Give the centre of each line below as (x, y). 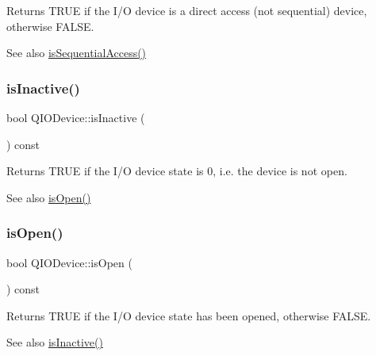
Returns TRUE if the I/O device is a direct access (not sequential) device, (187, 10)
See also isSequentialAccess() (77, 53)
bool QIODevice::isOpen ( (69, 262)
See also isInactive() (55, 342)
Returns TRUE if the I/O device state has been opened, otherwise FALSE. (189, 315)
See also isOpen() (49, 197)
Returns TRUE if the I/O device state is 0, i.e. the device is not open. (177, 171)
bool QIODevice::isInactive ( (76, 117)
